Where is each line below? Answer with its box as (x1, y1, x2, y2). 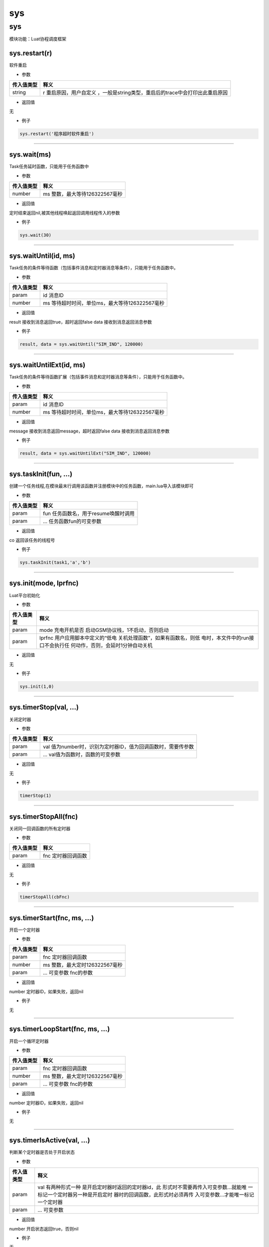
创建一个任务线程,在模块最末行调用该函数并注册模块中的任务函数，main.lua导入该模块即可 (9, 483, 194, 489)
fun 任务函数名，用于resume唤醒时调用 (43, 510, 134, 517)
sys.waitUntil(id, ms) (9, 252, 76, 260)
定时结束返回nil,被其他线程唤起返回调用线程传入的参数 (9, 209, 121, 215)
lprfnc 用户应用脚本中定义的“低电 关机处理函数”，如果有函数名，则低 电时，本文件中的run (39, 634, 249, 641)
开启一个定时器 (9, 927, 40, 933)
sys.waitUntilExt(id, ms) (9, 361, 86, 369)
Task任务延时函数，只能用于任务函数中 (9, 164, 89, 170)
